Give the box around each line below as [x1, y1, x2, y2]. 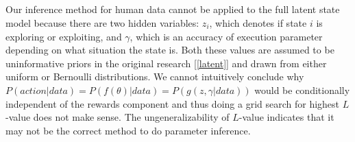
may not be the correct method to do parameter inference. [5, 123, 251, 137]
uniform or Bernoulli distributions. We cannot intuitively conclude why [5, 69, 304, 84]
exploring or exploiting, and [5, 29, 122, 43]
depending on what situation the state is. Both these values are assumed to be [5, 43, 334, 57]
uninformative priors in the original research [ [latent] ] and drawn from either [5, 56, 327, 70]
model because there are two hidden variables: [5, 15, 199, 29]
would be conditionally [254, 82, 350, 97]
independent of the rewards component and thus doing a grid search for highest [5, 96, 340, 110]
